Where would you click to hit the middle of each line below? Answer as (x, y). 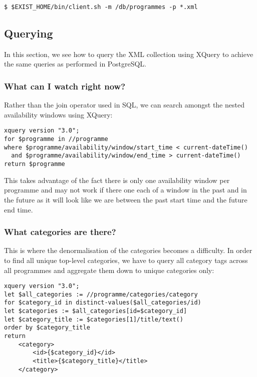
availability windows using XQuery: (58, 114)
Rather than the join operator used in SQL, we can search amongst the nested (124, 105)
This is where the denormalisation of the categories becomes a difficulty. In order (128, 250)
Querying (29, 33)
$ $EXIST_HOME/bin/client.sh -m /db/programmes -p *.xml (101, 7)
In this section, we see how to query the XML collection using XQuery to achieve (129, 54)
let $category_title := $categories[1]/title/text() (94, 319)
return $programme (35, 164)
